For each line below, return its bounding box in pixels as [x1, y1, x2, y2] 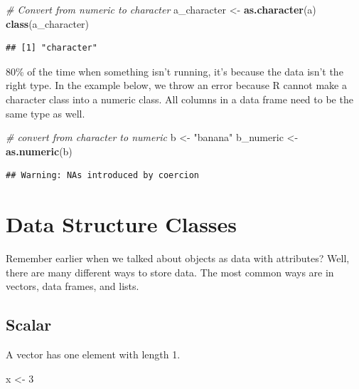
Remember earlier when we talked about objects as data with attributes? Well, [6, 251, 350, 266]
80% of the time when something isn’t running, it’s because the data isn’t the [6, 63, 343, 78]
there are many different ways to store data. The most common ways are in [6, 264, 334, 279]
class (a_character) [6, 16, 90, 31]
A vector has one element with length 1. [6, 347, 181, 362]
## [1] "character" [6, 43, 97, 53]
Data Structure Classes [6, 209, 237, 239]
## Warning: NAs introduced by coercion [6, 170, 200, 181]
